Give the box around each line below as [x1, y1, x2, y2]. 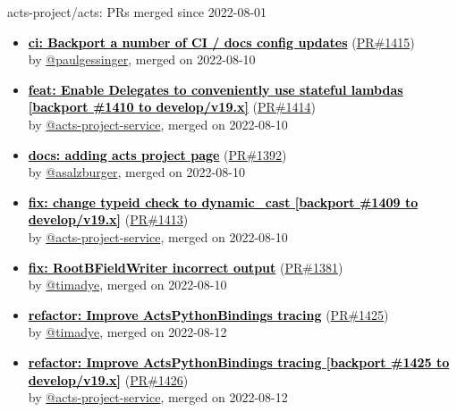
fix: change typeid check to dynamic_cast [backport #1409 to [28, 192, 419, 211]
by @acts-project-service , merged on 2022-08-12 [28, 388, 288, 407]
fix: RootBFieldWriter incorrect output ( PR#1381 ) [28, 257, 343, 276]
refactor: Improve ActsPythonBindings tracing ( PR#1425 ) [28, 305, 389, 324]
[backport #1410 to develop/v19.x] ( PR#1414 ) [28, 97, 316, 116]
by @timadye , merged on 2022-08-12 [28, 323, 227, 341]
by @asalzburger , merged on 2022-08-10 [28, 163, 245, 181]
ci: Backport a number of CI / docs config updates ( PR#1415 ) [28, 32, 415, 51]
